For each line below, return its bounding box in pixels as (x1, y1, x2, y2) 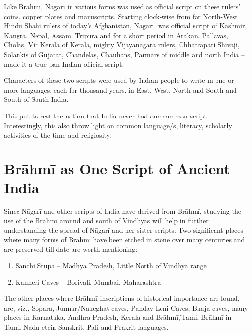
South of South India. (4, 94, 69, 104)
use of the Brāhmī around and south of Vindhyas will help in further (4, 215, 209, 225)
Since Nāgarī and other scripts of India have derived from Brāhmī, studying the (4, 206, 241, 216)
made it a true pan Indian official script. (4, 59, 124, 69)
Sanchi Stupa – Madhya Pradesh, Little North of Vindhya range (15, 260, 207, 270)
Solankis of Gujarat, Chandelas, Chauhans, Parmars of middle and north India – (4, 49, 245, 59)
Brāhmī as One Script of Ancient (4, 158, 230, 178)
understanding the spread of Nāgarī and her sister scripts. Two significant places (4, 225, 244, 235)
